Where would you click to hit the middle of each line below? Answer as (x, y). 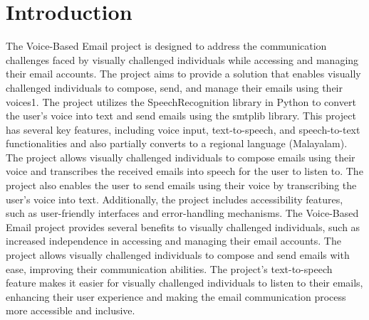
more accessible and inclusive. (71, 310)
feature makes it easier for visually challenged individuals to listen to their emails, (184, 283)
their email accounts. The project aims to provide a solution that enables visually (183, 74)
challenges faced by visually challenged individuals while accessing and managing (182, 59)
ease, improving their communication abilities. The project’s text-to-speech (169, 268)
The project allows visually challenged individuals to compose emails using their (181, 157)
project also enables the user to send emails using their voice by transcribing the (181, 185)
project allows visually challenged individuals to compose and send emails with (178, 255)
